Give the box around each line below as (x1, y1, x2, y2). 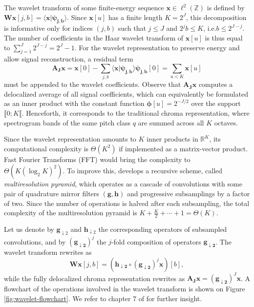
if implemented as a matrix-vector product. (119, 143, 248, 153)
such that (118, 23, 146, 33)
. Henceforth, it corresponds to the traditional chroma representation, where (21, 108, 250, 118)
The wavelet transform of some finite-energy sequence (4, 2, 164, 12)
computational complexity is (4, 143, 89, 153)
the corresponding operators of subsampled (98, 224, 227, 234)
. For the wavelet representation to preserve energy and (74, 42, 240, 52)
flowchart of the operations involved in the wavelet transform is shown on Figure (4, 284, 245, 294)
